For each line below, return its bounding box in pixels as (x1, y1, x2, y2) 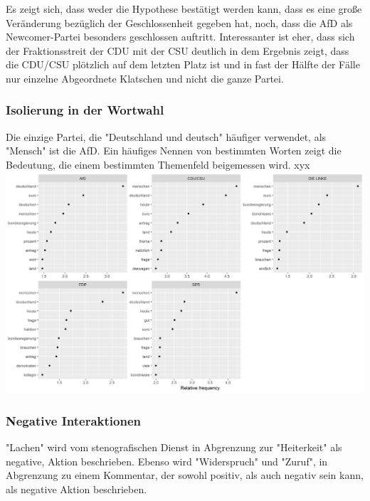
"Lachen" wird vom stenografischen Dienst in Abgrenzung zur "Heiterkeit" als (6, 439, 342, 454)
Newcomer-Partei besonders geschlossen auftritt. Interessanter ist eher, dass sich (6, 29, 355, 44)
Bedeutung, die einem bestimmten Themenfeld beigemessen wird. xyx (6, 157, 310, 172)
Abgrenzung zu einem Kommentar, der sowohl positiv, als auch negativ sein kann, (6, 468, 364, 482)
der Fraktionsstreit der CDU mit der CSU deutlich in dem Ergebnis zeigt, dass (6, 43, 349, 58)
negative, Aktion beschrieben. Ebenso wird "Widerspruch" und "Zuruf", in (6, 453, 328, 468)
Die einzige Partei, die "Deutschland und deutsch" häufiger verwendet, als (6, 129, 327, 144)
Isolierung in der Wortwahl (6, 101, 164, 119)
